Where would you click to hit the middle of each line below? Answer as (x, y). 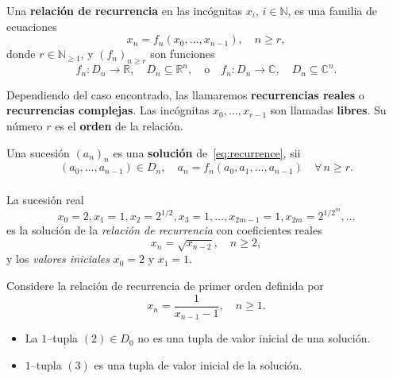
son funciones (183, 54)
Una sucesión (38, 152)
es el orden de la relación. (119, 126)
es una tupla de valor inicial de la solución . (198, 364)
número (25, 126)
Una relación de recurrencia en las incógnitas (125, 10)
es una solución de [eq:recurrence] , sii (207, 152)
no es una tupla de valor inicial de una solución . (254, 338)
